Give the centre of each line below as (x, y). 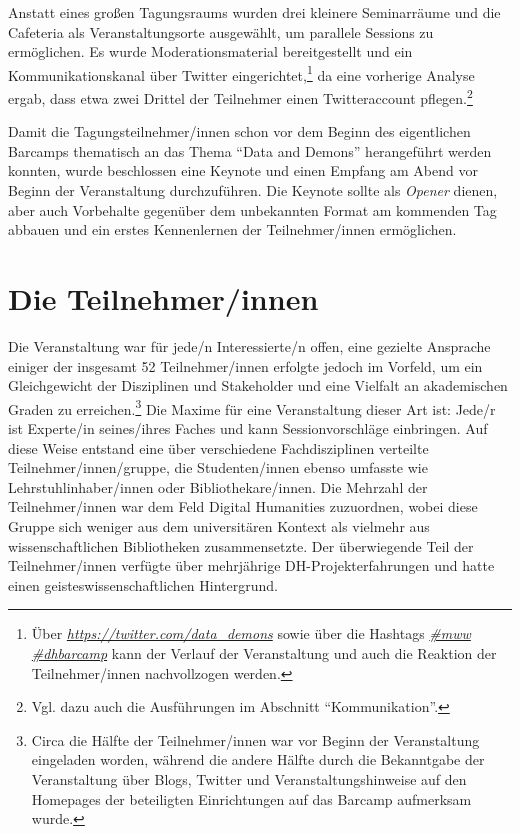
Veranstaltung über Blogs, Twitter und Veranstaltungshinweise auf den (249, 778)
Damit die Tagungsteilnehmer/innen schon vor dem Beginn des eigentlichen (239, 131)
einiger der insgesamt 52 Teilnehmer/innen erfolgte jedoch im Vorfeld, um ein (245, 365)
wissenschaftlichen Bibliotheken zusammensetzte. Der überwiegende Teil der (241, 545)
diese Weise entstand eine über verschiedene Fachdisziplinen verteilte (218, 447)
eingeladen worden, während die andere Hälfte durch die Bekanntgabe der (258, 759)
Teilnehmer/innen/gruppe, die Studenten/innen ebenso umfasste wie (218, 467)
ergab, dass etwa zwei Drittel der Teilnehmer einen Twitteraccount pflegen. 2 (240, 96)
